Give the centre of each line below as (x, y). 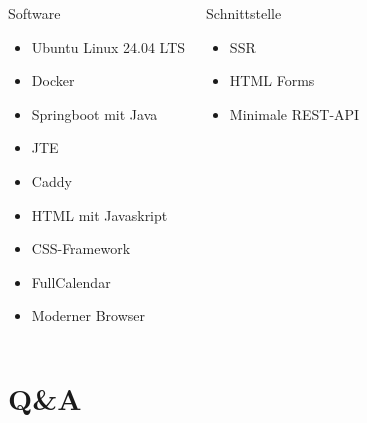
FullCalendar (71, 281)
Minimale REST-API (294, 113)
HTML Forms (272, 80)
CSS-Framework (81, 248)
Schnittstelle (244, 13)
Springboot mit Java (94, 113)
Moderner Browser (88, 315)
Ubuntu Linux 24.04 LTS (108, 46)
